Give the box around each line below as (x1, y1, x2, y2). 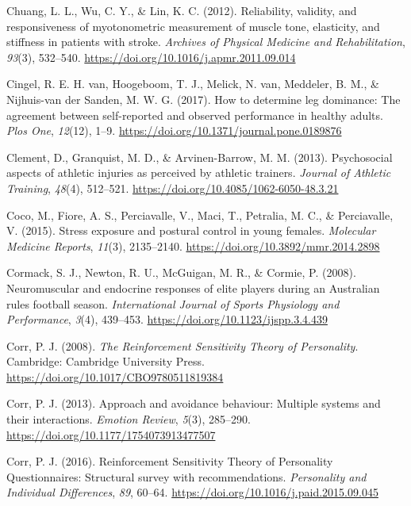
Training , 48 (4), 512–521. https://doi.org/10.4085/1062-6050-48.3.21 (6, 179, 339, 196)
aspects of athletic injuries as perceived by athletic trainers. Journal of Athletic (6, 164, 391, 181)
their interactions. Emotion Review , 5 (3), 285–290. (6, 411, 251, 427)
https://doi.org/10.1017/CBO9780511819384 (6, 368, 224, 385)
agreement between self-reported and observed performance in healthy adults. (6, 106, 383, 123)
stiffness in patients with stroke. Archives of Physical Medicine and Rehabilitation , (6, 33, 405, 50)
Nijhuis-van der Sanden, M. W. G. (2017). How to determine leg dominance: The (6, 90, 401, 107)
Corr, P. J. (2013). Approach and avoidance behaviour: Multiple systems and (6, 395, 381, 412)
